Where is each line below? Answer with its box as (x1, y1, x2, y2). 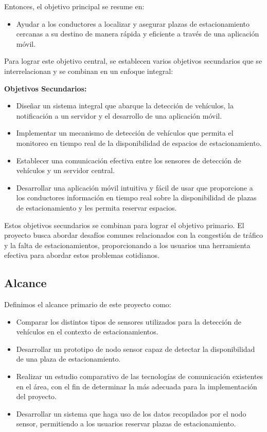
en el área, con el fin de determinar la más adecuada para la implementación (16, 381, 257, 391)
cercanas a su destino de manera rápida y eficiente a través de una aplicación (16, 28, 259, 39)
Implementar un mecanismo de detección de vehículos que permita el (16, 127, 234, 138)
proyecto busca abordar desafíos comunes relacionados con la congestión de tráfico (4, 230, 263, 240)
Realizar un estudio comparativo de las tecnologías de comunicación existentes (16, 371, 263, 382)
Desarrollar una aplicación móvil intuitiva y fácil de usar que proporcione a (16, 182, 253, 193)
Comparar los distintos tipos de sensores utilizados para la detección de (16, 316, 241, 327)
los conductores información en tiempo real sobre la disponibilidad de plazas (16, 192, 257, 203)
